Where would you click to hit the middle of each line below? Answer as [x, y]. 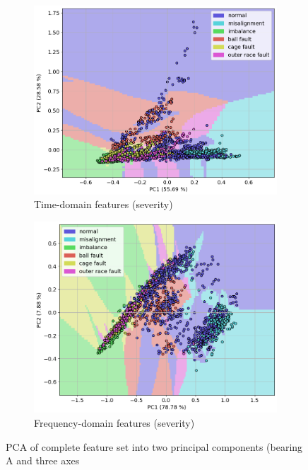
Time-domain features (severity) [103, 204]
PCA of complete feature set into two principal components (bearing [154, 446]
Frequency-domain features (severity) [114, 422]
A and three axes [43, 460]
